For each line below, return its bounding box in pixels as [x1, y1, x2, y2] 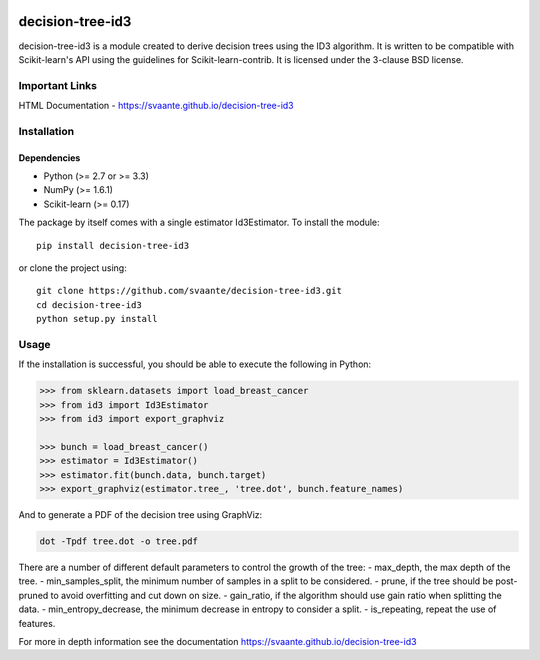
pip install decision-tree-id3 [36, 240, 190, 251]
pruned [18, 589, 49, 601]
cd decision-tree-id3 [36, 299, 142, 310]
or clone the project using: [18, 261, 127, 274]
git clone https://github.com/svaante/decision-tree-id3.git [36, 285, 342, 297]
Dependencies [18, 151, 81, 164]
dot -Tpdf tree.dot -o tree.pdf [39, 535, 199, 547]
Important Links [18, 78, 97, 92]
